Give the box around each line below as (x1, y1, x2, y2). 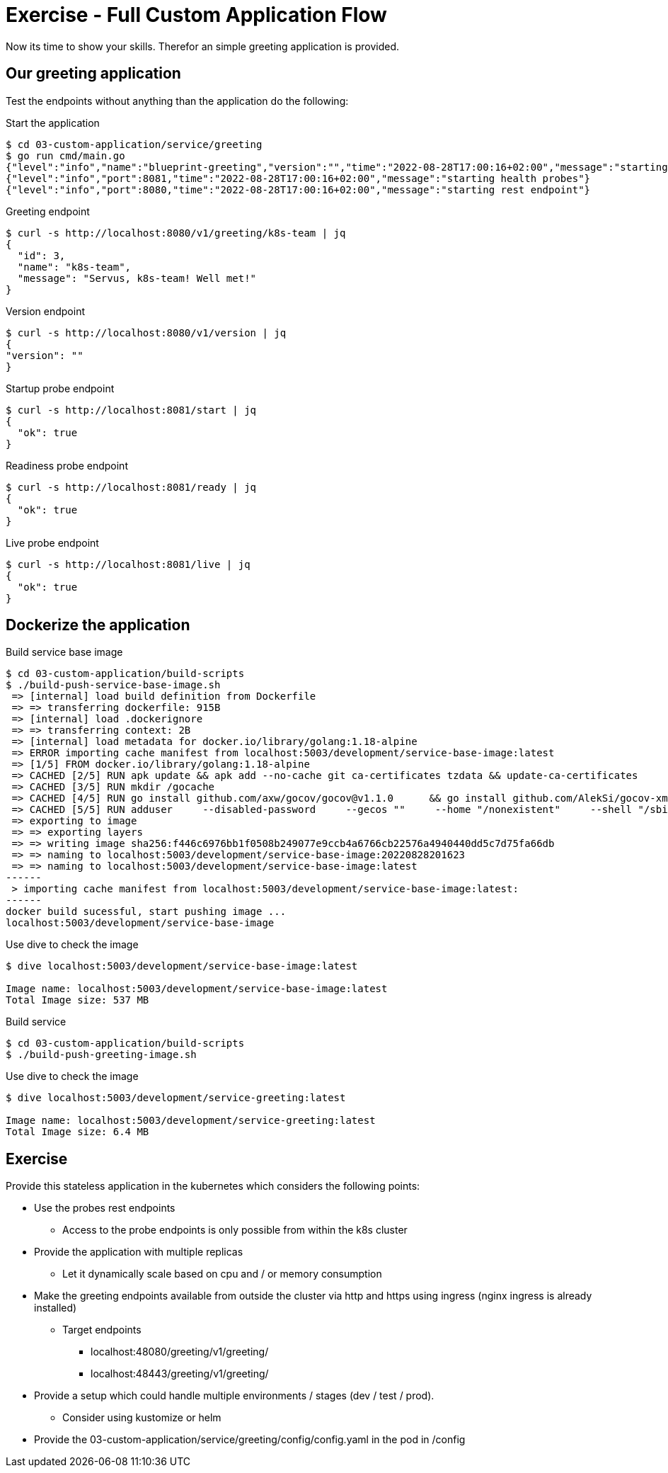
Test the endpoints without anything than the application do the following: (6, 94, 349, 107)
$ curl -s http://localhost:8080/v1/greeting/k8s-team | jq (6, 227, 346, 239)
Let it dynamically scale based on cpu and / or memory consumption (62, 1268, 382, 1280)
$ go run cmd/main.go (6, 149, 125, 161)
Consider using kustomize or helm (62, 1411, 221, 1424)
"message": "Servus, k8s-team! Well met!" (17, 272, 257, 284)
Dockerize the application (6, 616, 190, 635)
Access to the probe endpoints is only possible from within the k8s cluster (62, 1224, 408, 1236)
